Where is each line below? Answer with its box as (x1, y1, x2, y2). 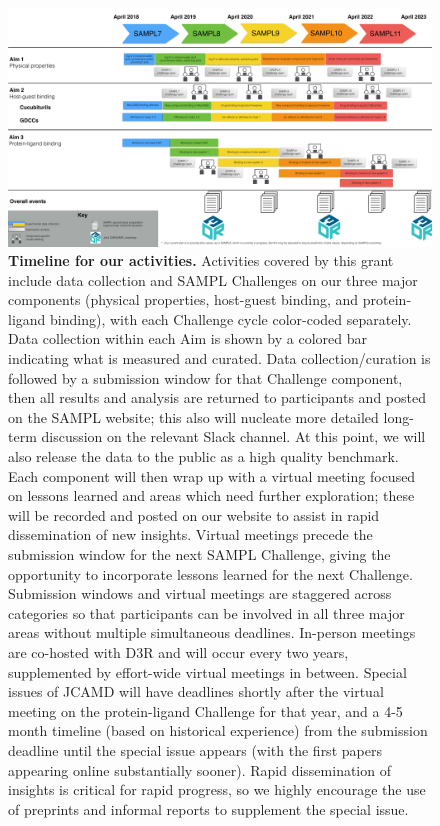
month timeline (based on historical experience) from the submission (8, 720, 428, 741)
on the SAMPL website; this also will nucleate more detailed (8, 406, 379, 427)
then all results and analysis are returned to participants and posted (8, 387, 426, 408)
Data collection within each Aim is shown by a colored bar (8, 328, 367, 349)
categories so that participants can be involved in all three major (8, 602, 405, 623)
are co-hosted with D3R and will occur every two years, (8, 641, 349, 662)
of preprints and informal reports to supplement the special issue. (8, 798, 409, 819)
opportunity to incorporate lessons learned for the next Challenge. (8, 563, 413, 584)
